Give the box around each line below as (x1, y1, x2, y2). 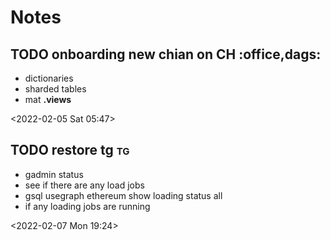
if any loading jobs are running (24, 200, 151, 212)
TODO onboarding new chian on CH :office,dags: (10, 46, 322, 63)
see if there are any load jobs (24, 179, 145, 191)
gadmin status (24, 168, 84, 180)
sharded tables (24, 83, 87, 95)
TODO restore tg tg (10, 142, 130, 159)
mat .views (24, 94, 72, 105)
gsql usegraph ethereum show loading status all (24, 189, 223, 201)
